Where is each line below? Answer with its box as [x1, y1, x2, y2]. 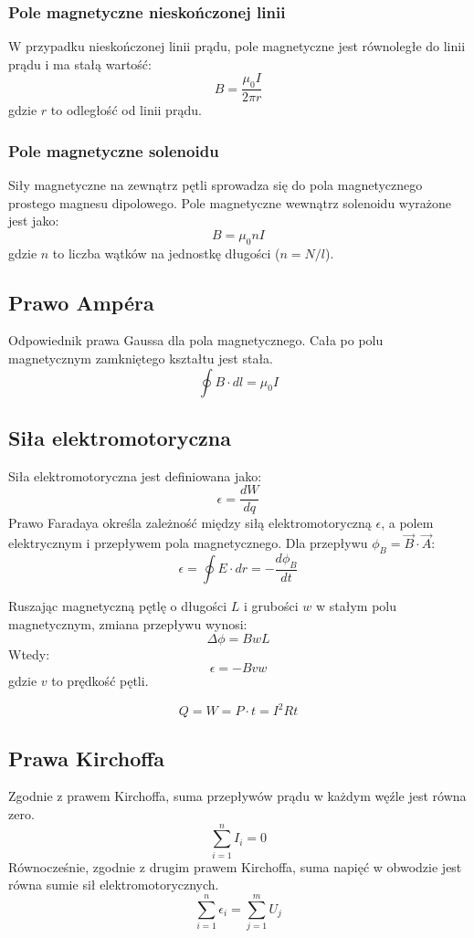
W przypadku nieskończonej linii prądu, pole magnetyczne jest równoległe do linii [8, 37, 466, 56]
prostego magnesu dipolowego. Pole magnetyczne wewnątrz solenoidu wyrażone [8, 193, 452, 212]
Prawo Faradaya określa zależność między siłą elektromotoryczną [8, 513, 372, 532]
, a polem [381, 513, 434, 532]
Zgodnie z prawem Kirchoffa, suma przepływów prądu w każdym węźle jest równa [8, 786, 467, 806]
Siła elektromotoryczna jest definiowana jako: [8, 466, 262, 485]
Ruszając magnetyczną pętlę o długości [8, 596, 227, 616]
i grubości [244, 596, 299, 616]
